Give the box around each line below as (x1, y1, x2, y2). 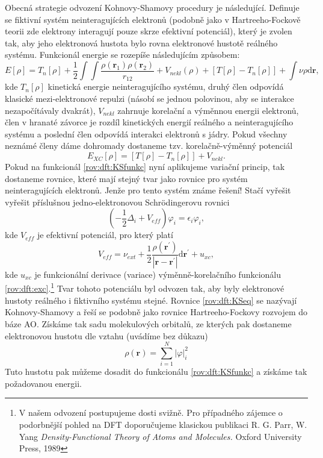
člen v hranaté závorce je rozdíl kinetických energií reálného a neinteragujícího (5, 116, 294, 128)
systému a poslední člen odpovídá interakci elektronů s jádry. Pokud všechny (5, 127, 288, 140)
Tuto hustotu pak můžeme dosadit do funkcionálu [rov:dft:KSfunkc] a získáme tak (5, 365, 307, 378)
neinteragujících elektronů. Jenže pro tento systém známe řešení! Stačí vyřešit (5, 184, 291, 196)
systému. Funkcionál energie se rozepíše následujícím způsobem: (5, 48, 240, 61)
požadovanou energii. (5, 377, 82, 389)
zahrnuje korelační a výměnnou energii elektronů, (117, 104, 299, 116)
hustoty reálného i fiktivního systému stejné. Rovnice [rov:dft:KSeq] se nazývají (5, 293, 297, 306)
